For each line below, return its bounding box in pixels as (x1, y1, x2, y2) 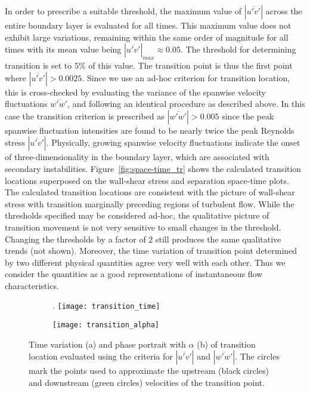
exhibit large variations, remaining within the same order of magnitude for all (5, 30, 289, 43)
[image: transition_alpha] (52, 321, 159, 330)
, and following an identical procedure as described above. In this (67, 97, 305, 110)
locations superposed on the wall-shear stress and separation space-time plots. (5, 174, 289, 186)
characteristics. (5, 279, 59, 291)
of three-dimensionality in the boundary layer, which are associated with (5, 151, 269, 163)
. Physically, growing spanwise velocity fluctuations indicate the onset (46, 136, 300, 149)
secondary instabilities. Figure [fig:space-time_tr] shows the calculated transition (5, 162, 302, 174)
